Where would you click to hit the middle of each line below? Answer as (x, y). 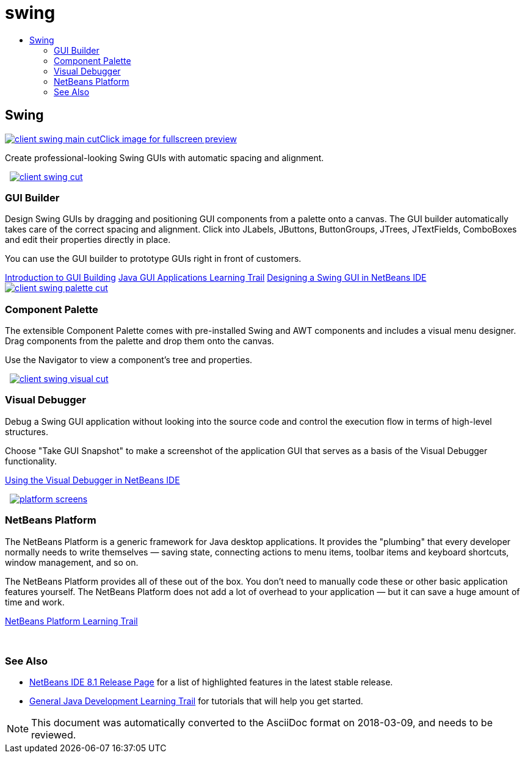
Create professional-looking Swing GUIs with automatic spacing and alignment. (165, 157)
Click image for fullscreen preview (168, 139)
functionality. (31, 461)
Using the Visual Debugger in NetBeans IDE (92, 480)
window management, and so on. (72, 562)
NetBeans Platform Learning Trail (71, 621)
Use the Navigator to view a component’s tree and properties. (129, 360)
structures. (27, 431)
